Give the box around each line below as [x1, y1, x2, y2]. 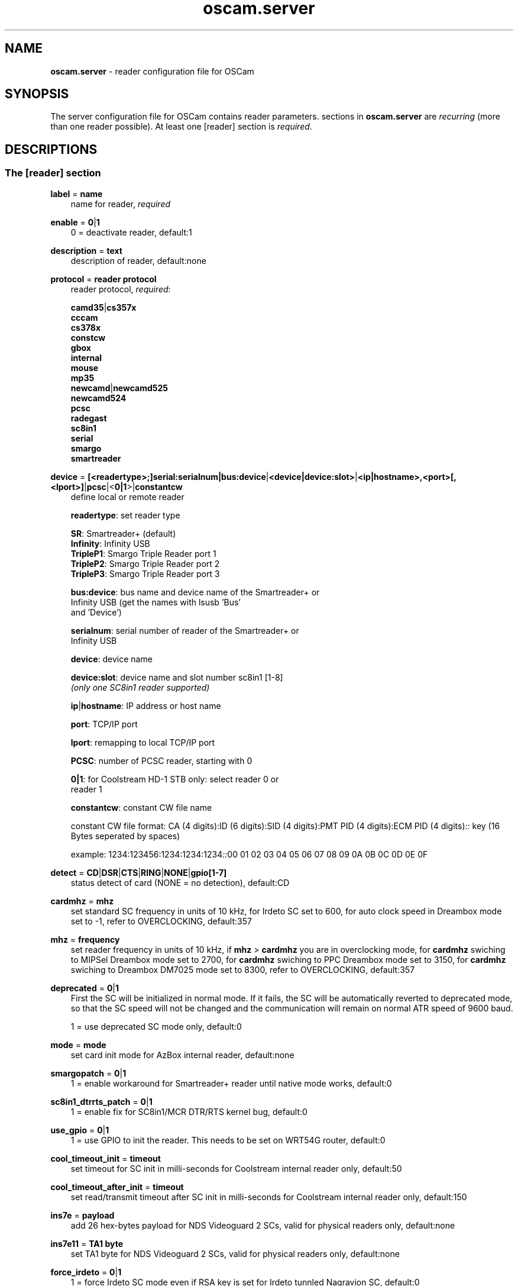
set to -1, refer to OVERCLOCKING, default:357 [70, 916, 252, 926]
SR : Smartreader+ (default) [70, 528, 176, 539]
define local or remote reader [70, 491, 184, 502]
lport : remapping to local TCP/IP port [70, 737, 215, 747]
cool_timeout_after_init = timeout [50, 1181, 184, 1192]
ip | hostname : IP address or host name [70, 700, 221, 711]
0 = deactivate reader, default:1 [70, 227, 192, 237]
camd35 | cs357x [70, 302, 137, 312]
